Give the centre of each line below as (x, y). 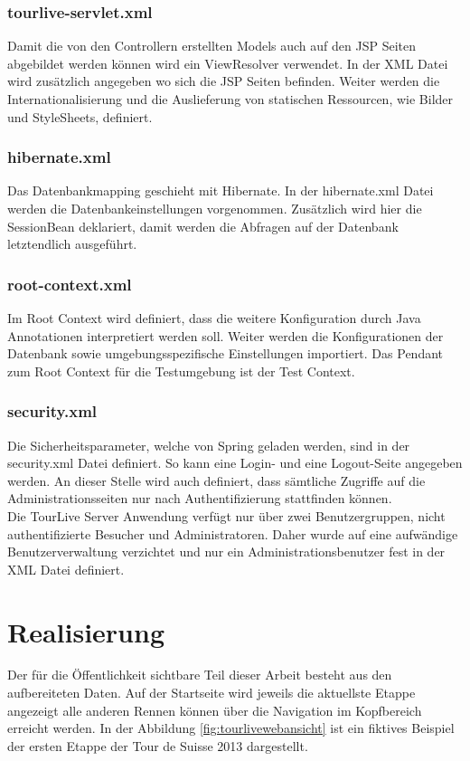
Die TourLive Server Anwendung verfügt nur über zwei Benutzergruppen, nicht (226, 515)
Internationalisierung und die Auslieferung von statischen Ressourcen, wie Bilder (230, 99)
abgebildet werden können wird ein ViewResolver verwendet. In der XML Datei (228, 63)
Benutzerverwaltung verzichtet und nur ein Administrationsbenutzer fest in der (226, 552)
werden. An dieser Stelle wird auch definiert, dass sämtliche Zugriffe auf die (216, 480)
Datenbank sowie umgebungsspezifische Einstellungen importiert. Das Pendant (226, 353)
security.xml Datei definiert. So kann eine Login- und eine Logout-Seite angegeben (235, 463)
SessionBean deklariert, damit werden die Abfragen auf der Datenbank (203, 226)
